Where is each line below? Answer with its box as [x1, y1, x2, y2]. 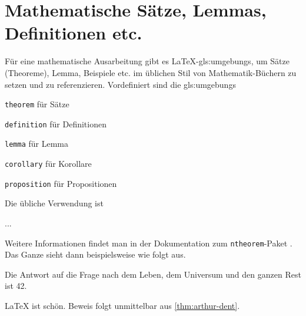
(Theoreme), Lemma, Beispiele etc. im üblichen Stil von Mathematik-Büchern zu [5, 66, 297, 78]
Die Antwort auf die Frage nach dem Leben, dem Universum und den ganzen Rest [5, 268, 301, 280]
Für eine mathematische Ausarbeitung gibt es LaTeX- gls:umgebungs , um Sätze [5, 55, 290, 67]
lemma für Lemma [5, 137, 68, 150]
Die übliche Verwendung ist [5, 197, 104, 209]
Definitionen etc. [5, 21, 142, 45]
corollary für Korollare [5, 157, 92, 170]
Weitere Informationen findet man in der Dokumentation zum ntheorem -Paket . [5, 236, 292, 249]
